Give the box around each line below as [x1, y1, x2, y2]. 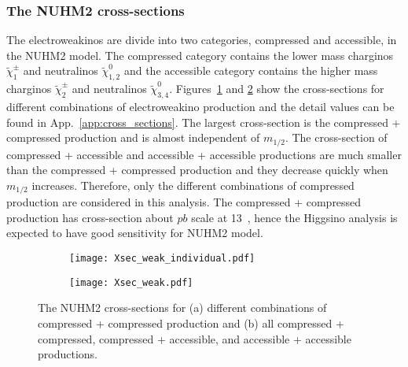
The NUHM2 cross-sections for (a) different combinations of [38, 299, 327, 316]
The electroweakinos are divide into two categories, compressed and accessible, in [6, 32, 397, 48]
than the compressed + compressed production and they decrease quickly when [6, 161, 388, 178]
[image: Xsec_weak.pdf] [69, 276, 193, 288]
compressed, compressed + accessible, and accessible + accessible [38, 330, 351, 347]
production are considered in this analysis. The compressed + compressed [6, 194, 362, 210]
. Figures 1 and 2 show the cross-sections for [169, 80, 384, 97]
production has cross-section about [6, 209, 174, 225]
